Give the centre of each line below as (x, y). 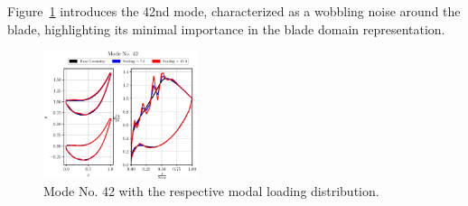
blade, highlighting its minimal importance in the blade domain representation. (226, 28)
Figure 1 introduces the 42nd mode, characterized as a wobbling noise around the (234, 11)
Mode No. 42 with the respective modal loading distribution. (211, 191)
